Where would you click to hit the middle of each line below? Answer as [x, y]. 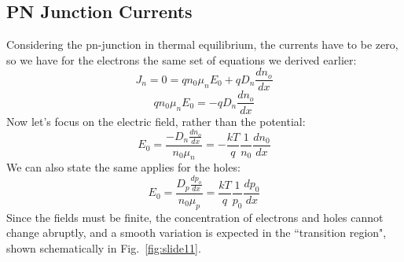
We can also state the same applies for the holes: [123, 167]
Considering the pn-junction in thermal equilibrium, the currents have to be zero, [202, 44]
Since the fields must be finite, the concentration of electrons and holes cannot [195, 217]
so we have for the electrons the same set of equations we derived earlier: [182, 59]
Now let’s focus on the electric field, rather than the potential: [156, 121]
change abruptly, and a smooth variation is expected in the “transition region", [196, 232]
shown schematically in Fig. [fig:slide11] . [104, 247]
